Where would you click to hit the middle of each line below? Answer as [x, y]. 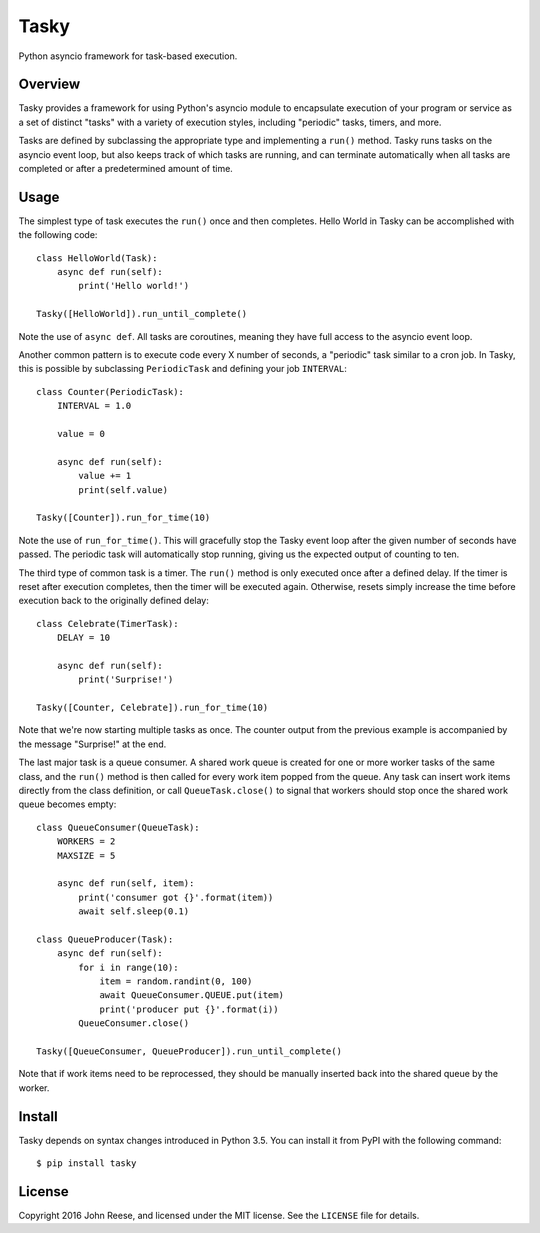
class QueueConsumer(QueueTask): [118, 827]
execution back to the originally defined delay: [114, 601]
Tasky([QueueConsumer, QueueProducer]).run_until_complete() [189, 1051]
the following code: [58, 235]
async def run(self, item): [125, 883]
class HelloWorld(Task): [97, 258]
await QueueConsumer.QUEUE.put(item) [192, 995]
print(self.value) [123, 489]
